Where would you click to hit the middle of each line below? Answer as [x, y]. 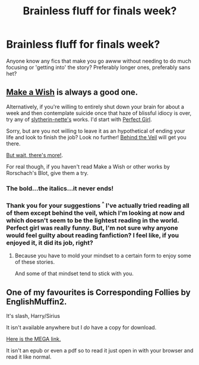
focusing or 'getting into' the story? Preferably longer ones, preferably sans [98, 67]
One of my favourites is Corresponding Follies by [99, 292]
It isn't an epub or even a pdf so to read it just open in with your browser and [100, 351]
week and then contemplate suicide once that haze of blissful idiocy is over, [99, 113]
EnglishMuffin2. [37, 302]
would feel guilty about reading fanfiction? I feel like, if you [93, 235]
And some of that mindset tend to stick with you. [74, 274]
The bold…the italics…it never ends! [60, 188]
